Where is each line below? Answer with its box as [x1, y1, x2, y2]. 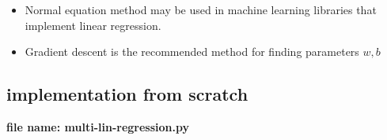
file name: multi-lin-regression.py [6, 118, 189, 134]
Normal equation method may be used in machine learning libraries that [25, 2, 377, 17]
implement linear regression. [25, 17, 161, 33]
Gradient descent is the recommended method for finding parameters [25, 43, 359, 60]
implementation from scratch [6, 82, 249, 106]
